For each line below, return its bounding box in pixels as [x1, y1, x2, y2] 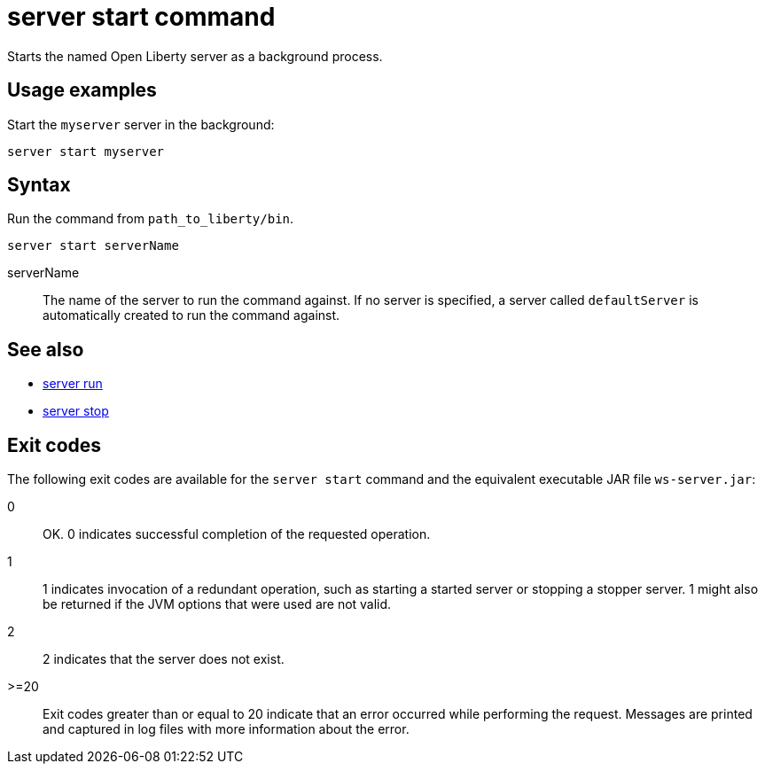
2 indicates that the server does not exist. [43, 651, 285, 667]
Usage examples [7, 79, 157, 102]
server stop [43, 403, 109, 419]
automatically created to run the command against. [43, 308, 340, 323]
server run [43, 376, 103, 392]
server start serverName [7, 238, 179, 253]
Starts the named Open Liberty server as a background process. [7, 48, 383, 64]
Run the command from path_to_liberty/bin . [7, 211, 294, 227]
